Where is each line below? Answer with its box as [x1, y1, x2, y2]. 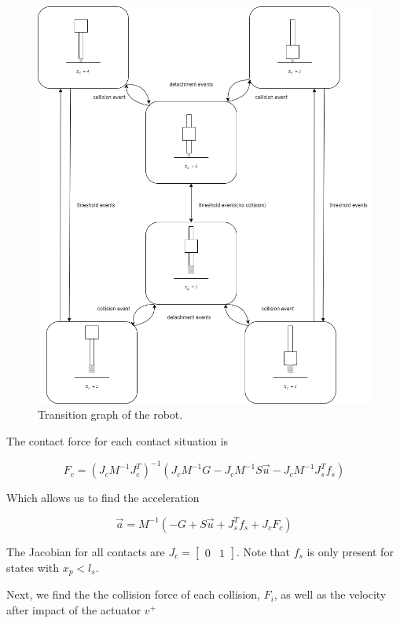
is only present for [306, 543, 394, 559]
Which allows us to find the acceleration [6, 489, 200, 506]
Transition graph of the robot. [38, 406, 183, 423]
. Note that [236, 543, 291, 559]
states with [6, 559, 60, 575]
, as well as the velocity [273, 586, 387, 603]
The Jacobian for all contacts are [6, 543, 165, 559]
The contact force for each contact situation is [6, 433, 229, 449]
